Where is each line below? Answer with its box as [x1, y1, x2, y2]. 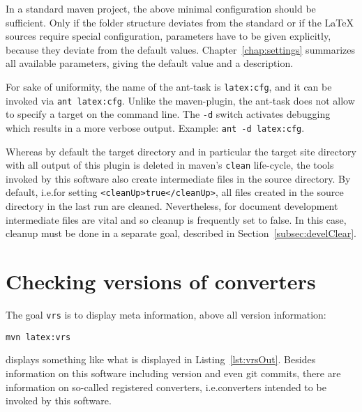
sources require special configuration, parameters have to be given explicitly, [6, 29, 331, 43]
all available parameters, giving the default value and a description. [6, 56, 294, 70]
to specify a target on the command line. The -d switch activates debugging [6, 107, 331, 121]
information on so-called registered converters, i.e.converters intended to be [6, 379, 326, 394]
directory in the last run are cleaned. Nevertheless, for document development [6, 199, 338, 213]
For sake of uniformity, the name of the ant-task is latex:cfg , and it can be [6, 79, 332, 93]
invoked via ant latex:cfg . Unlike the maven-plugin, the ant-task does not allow [6, 93, 355, 107]
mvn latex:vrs [6, 332, 71, 342]
